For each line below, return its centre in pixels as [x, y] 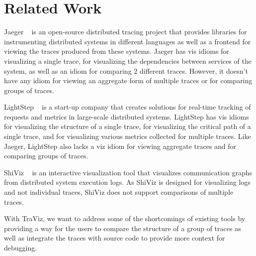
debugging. [21, 248]
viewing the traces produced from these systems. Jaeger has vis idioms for [117, 51]
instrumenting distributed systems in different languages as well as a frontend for [128, 41]
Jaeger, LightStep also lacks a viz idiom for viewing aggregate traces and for [120, 146]
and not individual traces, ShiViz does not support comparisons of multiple [119, 192]
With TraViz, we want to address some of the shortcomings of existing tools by [125, 218]
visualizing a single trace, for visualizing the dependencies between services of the [128, 61]
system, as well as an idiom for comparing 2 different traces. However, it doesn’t [126, 70]
